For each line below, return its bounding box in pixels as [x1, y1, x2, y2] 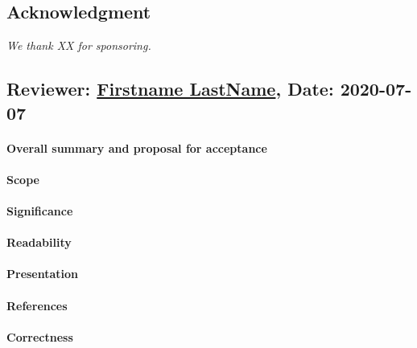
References [6, 297, 68, 313]
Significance [6, 202, 73, 219]
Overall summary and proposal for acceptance [6, 139, 267, 156]
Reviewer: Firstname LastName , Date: [6, 76, 334, 101]
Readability [6, 234, 72, 251]
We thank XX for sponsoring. [6, 37, 151, 54]
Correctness [6, 328, 73, 345]
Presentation [6, 265, 79, 282]
